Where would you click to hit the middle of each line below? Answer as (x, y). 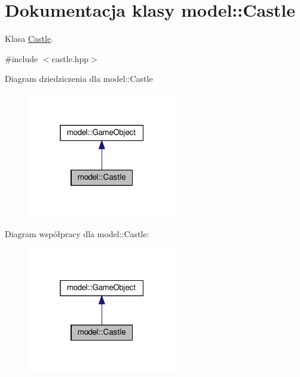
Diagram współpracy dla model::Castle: (77, 234)
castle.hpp (70, 58)
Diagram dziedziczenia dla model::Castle (79, 79)
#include (22, 58)
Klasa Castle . (29, 39)
